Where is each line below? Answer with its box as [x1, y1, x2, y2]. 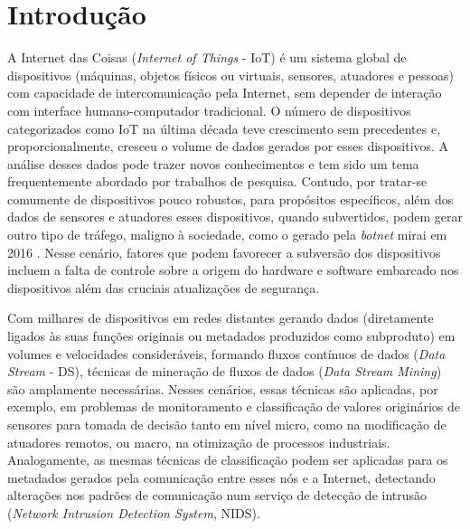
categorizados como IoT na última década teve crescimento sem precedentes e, [7, 118, 441, 137]
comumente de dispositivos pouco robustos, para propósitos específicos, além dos [7, 189, 454, 208]
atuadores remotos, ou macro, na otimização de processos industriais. [7, 432, 390, 451]
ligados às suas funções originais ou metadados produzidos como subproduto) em [7, 326, 456, 345]
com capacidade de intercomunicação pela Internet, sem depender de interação [7, 83, 442, 102]
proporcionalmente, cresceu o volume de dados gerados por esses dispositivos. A [7, 137, 449, 156]
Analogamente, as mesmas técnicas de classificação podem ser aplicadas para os [7, 450, 448, 469]
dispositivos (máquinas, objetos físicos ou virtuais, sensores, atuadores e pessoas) [7, 65, 454, 84]
